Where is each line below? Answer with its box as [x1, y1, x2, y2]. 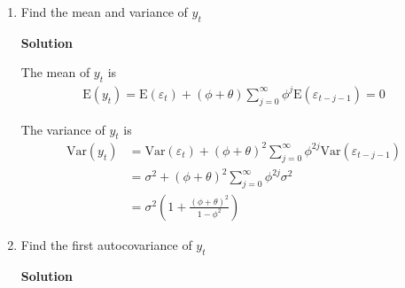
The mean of [20, 63, 90, 82]
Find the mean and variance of [20, 3, 188, 20]
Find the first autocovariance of [20, 236, 192, 253]
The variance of [20, 120, 105, 138]
